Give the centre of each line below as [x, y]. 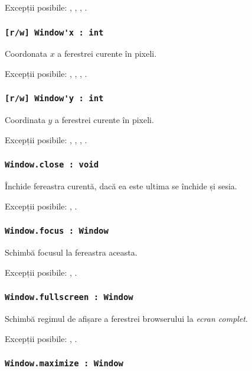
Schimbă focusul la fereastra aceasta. [71, 252]
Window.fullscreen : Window [69, 297]
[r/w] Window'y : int [54, 99]
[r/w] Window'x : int [54, 32]
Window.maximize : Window [64, 364]
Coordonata [26, 54]
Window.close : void [52, 165]
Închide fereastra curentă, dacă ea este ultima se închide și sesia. [121, 186]
